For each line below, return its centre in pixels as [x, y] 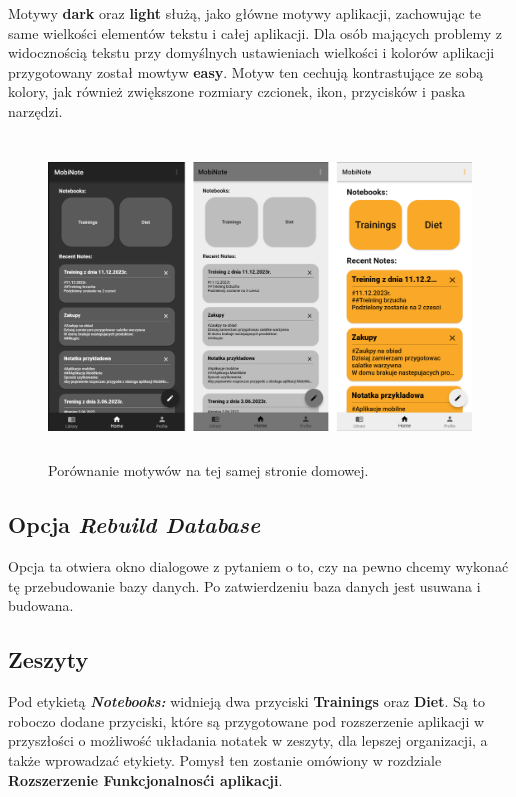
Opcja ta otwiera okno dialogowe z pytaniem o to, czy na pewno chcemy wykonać [258, 566]
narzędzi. [35, 110]
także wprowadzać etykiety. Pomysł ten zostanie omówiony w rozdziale [225, 759]
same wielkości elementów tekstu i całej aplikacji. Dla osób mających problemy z [255, 32]
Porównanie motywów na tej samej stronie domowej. [208, 470]
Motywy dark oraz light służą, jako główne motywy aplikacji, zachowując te [244, 13]
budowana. [41, 605]
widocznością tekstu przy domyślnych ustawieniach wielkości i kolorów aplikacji [251, 52]
